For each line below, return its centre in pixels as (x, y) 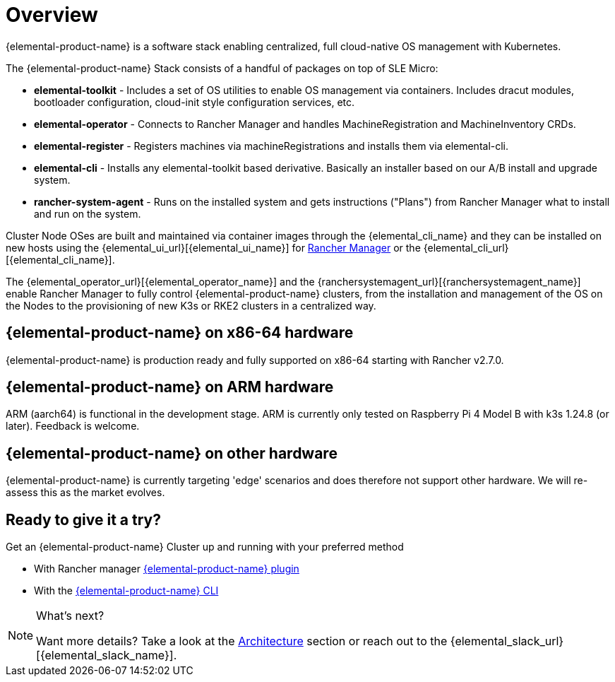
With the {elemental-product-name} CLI (126, 591)
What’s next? (70, 616)
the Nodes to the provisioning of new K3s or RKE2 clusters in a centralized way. (191, 305)
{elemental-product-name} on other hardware (172, 453)
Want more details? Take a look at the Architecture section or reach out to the (242, 641)
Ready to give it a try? (83, 519)
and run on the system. (88, 213)
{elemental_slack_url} (507, 641)
